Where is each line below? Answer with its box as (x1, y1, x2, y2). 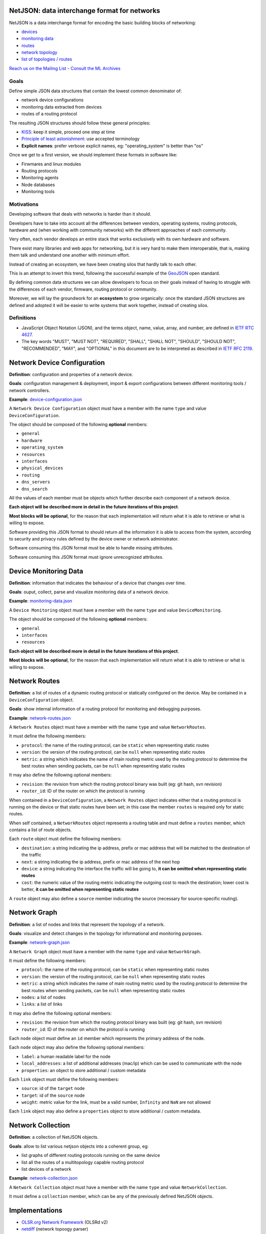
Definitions (9, 314, 36, 321)
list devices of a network (21, 1166, 71, 1172)
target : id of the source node (21, 1092, 85, 1098)
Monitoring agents (21, 175, 59, 181)
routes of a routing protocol (21, 111, 77, 117)
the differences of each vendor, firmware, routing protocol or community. (9, 286, 158, 292)
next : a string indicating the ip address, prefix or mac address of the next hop (21, 859, 180, 865)
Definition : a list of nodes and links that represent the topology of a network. (9, 921, 165, 927)
